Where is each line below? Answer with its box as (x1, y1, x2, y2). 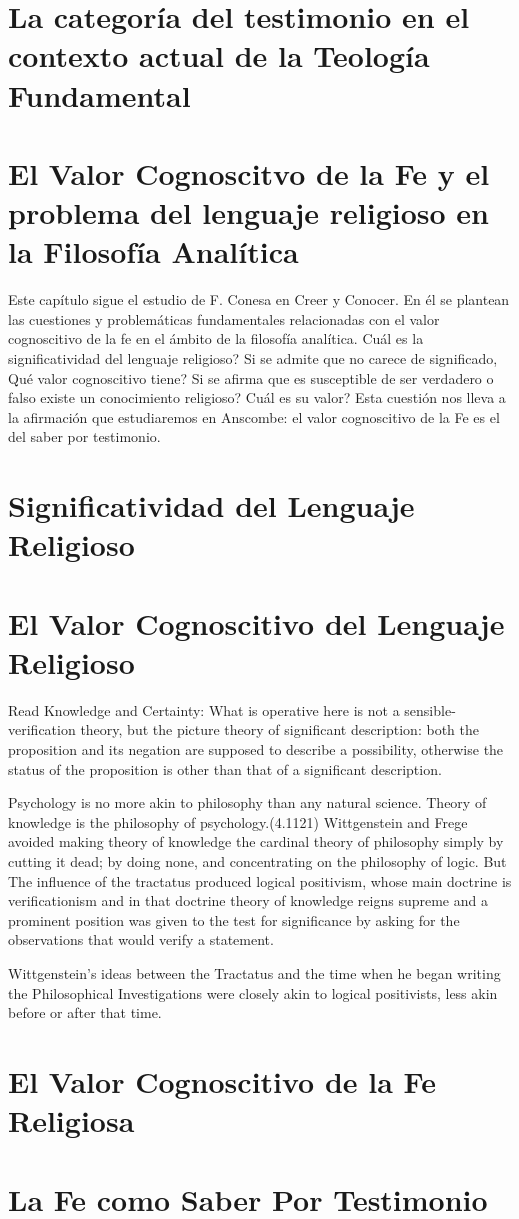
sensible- (404, 699, 456, 720)
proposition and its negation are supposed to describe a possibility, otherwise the (8, 739, 504, 760)
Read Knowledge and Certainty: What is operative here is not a (8, 699, 400, 720)
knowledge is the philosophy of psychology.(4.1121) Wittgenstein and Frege (8, 811, 468, 832)
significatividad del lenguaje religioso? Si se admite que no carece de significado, (8, 348, 498, 369)
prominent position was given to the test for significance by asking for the (8, 909, 460, 930)
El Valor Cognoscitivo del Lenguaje (8, 602, 505, 643)
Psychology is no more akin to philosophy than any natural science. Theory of (8, 792, 487, 813)
